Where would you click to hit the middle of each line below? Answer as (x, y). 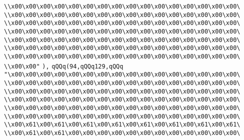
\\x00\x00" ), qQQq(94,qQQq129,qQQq (64, 66)
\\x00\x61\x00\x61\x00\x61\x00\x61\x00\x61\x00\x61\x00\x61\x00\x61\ (122, 125)
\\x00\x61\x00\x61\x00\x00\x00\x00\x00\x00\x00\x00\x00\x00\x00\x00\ (122, 133)
